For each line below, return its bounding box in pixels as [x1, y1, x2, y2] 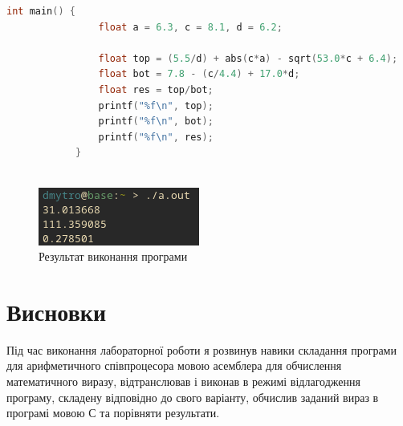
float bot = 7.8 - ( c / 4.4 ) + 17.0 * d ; [98, 68, 300, 80]
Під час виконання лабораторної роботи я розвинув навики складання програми [6, 341, 397, 358]
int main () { [6, 6, 75, 17]
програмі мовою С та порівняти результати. [6, 404, 220, 421]
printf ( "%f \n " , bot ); [98, 116, 214, 128]
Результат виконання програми [39, 248, 188, 265]
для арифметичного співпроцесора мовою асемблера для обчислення [6, 357, 342, 374]
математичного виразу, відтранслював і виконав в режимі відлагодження [6, 373, 360, 390]
